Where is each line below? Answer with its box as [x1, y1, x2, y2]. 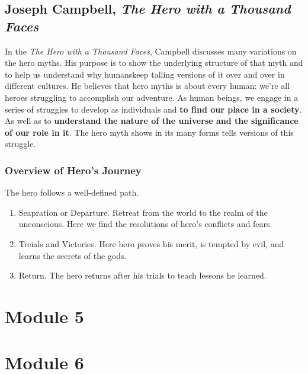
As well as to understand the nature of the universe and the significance [5, 114, 299, 127]
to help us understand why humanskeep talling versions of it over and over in [5, 68, 285, 80]
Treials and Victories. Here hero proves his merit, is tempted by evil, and [18, 237, 284, 250]
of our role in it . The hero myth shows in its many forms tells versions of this [5, 126, 294, 138]
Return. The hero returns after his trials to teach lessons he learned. [18, 269, 267, 282]
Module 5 [5, 303, 84, 328]
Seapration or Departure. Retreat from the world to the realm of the [18, 206, 268, 218]
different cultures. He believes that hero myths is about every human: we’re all [5, 79, 290, 92]
